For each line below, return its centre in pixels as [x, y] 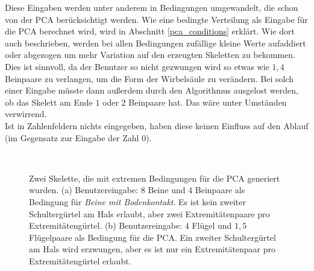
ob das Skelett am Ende [49, 102]
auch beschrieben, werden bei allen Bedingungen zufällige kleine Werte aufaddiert [155, 43]
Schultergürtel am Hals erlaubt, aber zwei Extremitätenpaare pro [149, 213]
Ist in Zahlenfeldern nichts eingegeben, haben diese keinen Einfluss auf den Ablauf [157, 125]
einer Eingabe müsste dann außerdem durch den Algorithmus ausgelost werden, [152, 90]
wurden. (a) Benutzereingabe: [84, 190]
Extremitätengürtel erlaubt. [80, 260]
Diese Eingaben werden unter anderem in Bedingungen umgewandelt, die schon [152, 7]
